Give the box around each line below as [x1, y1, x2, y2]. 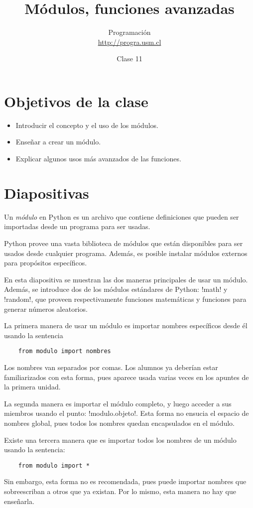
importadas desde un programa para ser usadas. [4, 221, 150, 232]
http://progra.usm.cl [98, 36, 161, 47]
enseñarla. [4, 496, 34, 506]
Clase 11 [117, 53, 142, 64]
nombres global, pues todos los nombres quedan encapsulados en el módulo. [4, 417, 235, 428]
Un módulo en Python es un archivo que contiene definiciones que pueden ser [4, 211, 239, 222]
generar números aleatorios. [4, 303, 88, 314]
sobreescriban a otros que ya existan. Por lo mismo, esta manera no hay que [4, 486, 236, 496]
